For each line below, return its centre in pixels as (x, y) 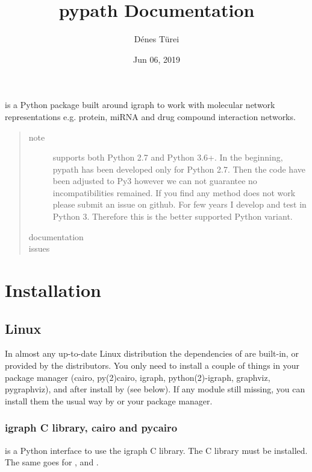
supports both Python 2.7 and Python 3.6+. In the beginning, (168, 157)
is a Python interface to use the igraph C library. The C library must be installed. (156, 450)
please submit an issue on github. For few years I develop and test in (179, 204)
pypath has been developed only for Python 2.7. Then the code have (179, 169)
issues (39, 248)
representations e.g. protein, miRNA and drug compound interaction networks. (150, 116)
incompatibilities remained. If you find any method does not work (174, 192)
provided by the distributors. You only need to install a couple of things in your (152, 365)
